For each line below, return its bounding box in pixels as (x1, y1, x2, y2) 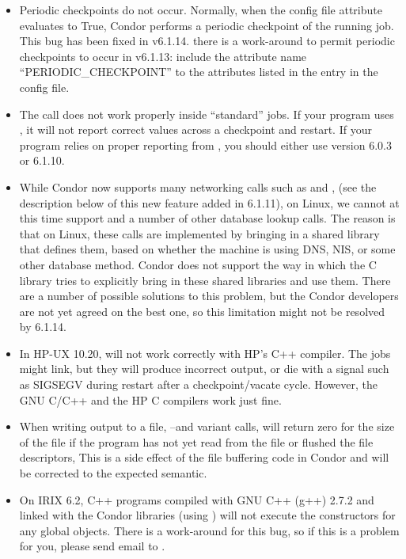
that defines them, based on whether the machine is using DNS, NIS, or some (19, 241, 396, 257)
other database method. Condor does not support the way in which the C (19, 256, 377, 272)
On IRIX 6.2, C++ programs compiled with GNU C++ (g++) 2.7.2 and (19, 491, 374, 508)
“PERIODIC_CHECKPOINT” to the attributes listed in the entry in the (19, 63, 378, 80)
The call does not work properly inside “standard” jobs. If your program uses (19, 105, 394, 122)
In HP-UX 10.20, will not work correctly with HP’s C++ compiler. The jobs (19, 344, 391, 361)
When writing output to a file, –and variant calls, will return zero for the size (19, 418, 395, 435)
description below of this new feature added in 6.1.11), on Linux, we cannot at (19, 194, 400, 211)
